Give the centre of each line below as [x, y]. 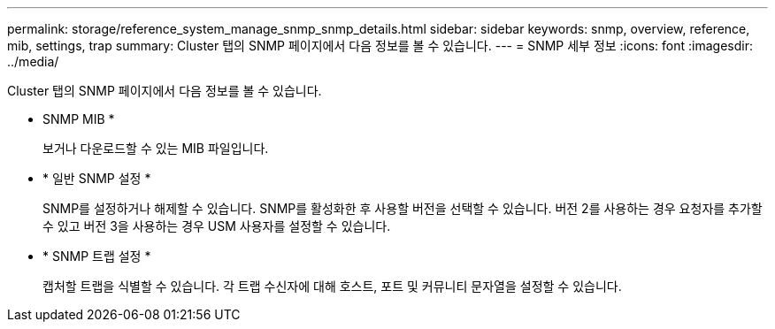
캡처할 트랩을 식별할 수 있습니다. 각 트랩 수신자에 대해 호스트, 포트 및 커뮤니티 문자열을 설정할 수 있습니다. [332, 286]
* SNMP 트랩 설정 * [97, 256]
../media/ [33, 61]
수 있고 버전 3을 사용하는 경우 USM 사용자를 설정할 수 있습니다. [217, 226]
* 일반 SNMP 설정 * [97, 178]
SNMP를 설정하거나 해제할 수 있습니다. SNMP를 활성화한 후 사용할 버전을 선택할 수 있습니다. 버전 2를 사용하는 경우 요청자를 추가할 [403, 208]
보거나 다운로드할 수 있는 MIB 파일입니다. [156, 148]
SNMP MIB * [79, 119]
